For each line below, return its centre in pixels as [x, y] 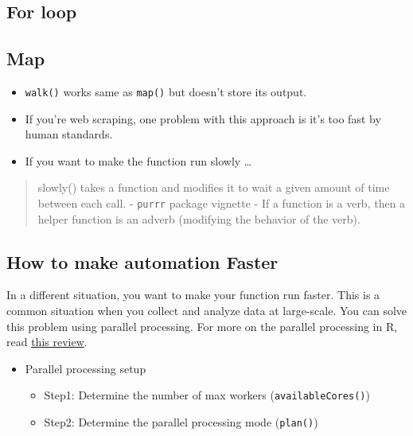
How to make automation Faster [142, 261]
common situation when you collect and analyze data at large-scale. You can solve [207, 311]
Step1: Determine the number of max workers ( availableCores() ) [207, 395]
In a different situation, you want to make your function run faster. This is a [193, 295]
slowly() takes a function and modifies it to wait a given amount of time [214, 187]
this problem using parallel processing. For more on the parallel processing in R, [202, 326]
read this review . [47, 342]
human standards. [69, 134]
